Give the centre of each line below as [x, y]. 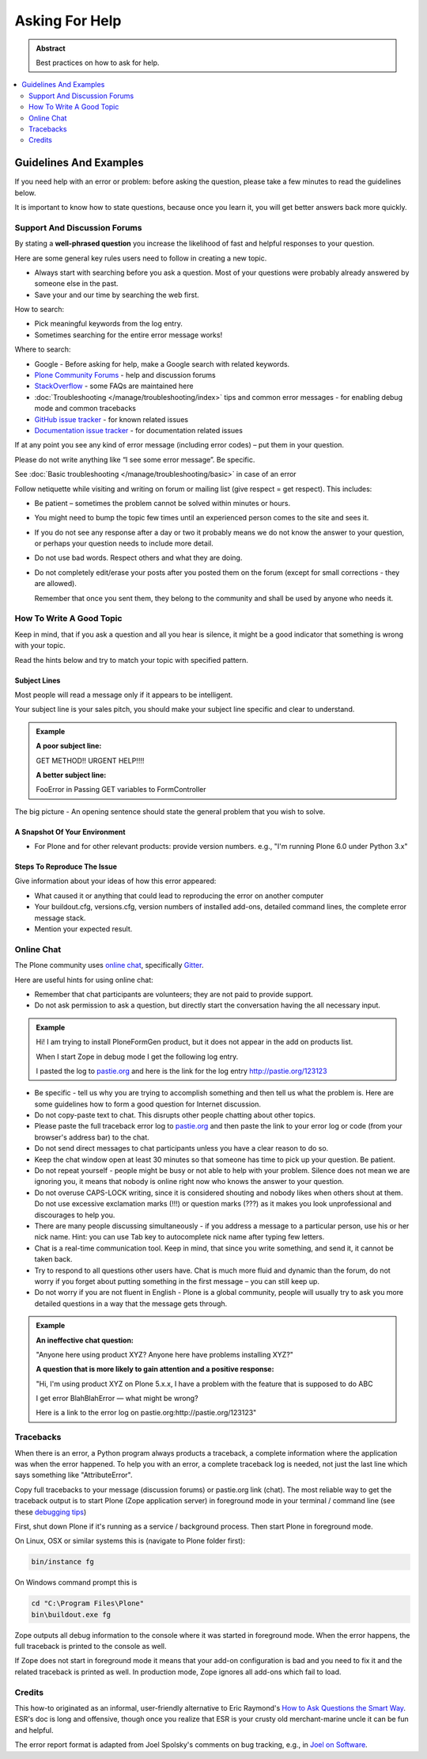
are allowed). [55, 584]
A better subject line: [71, 775]
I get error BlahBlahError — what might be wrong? [117, 1399]
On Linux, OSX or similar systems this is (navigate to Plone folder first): [130, 1541]
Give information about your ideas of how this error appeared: [115, 881]
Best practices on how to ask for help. [98, 63]
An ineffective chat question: [85, 1340]
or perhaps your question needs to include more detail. [124, 543]
